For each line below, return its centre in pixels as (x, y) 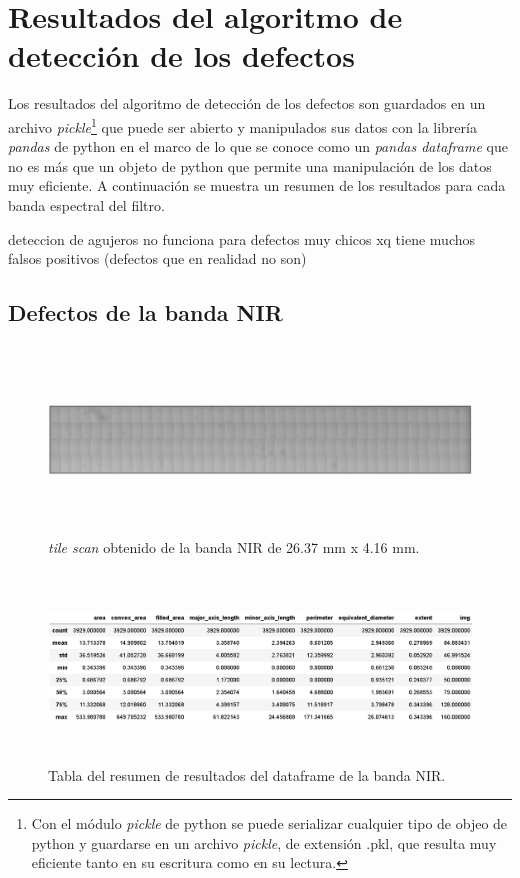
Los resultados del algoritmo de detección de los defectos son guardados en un (247, 103)
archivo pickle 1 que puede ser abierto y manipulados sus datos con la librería (242, 125)
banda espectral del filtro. (86, 204)
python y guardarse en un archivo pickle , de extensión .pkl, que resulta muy (264, 842)
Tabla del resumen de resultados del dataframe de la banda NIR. (247, 774)
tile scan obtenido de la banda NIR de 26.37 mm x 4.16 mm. (234, 547)
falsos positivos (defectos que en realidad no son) (157, 258)
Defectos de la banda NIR (145, 312)
